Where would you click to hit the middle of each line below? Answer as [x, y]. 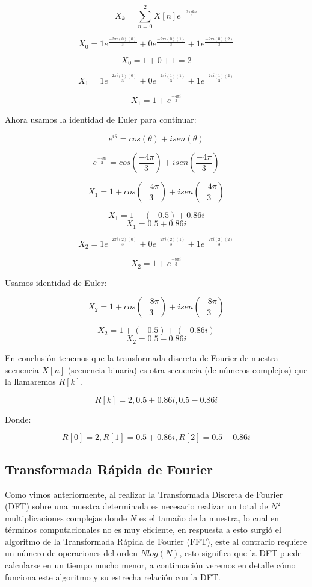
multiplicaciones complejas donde [66, 517]
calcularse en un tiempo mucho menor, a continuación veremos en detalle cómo [150, 565]
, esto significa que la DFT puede [240, 553]
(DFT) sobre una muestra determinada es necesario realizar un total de [136, 506]
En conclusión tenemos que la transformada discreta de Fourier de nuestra [142, 357]
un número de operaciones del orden [72, 553]
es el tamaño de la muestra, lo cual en [209, 517]
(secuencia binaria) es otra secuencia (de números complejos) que [188, 369]
